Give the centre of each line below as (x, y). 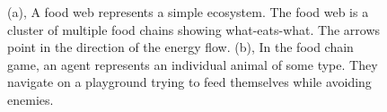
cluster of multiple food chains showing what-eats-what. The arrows (194, 29)
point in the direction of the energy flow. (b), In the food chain (180, 47)
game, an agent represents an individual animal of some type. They (193, 64)
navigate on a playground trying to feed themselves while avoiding (189, 82)
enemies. (31, 99)
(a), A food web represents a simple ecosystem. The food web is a (188, 12)
